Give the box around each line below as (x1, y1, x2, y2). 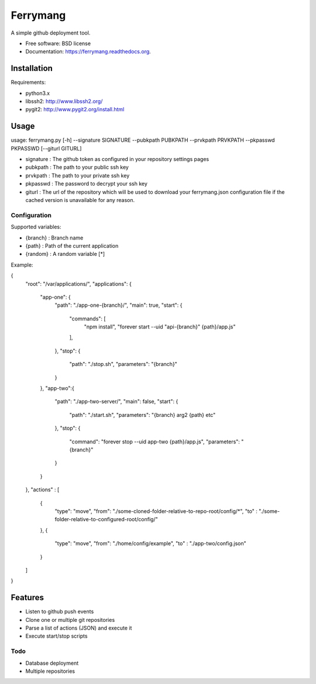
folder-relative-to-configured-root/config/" (54, 516, 158, 523)
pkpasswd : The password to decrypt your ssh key (25, 180, 147, 187)
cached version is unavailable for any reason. (25, 197, 135, 204)
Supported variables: (11, 223, 61, 231)
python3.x (25, 90, 50, 97)
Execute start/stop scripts (25, 632, 88, 639)
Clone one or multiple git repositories (25, 616, 115, 623)
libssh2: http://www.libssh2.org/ (25, 98, 103, 105)
